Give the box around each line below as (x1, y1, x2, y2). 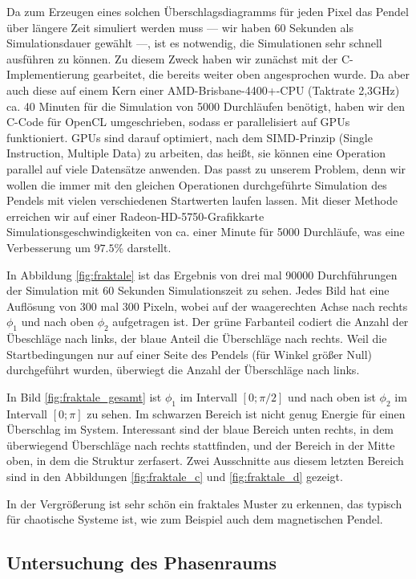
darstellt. (127, 239, 172, 255)
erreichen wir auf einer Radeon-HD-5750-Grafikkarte (6, 207, 265, 224)
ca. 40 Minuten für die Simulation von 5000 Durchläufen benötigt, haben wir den (6, 97, 405, 114)
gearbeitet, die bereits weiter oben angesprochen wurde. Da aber (93, 66, 410, 83)
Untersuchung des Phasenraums (6, 550, 277, 575)
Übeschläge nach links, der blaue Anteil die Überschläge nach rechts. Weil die (6, 330, 387, 347)
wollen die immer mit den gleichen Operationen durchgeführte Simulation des (6, 176, 387, 193)
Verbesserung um (6, 239, 91, 255)
